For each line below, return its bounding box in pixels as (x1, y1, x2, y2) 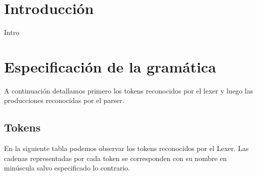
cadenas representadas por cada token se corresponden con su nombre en (4, 152, 227, 163)
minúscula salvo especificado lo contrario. (4, 162, 130, 173)
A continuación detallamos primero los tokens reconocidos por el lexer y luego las (4, 85, 253, 95)
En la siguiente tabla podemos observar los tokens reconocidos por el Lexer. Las (4, 143, 249, 153)
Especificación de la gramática (4, 56, 216, 76)
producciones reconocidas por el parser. (4, 95, 124, 105)
